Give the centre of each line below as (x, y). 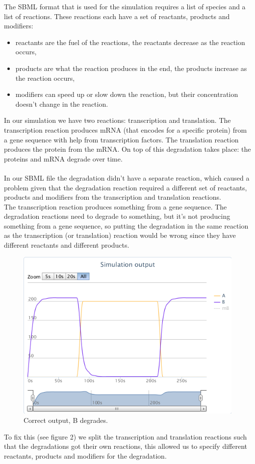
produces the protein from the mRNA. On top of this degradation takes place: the (127, 149)
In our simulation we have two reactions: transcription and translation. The (117, 120)
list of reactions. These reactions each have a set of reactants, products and (117, 16)
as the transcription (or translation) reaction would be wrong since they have (120, 235)
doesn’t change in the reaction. (62, 104)
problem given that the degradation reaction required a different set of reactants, (126, 187)
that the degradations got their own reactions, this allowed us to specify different (126, 446)
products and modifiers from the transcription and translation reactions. (113, 197)
